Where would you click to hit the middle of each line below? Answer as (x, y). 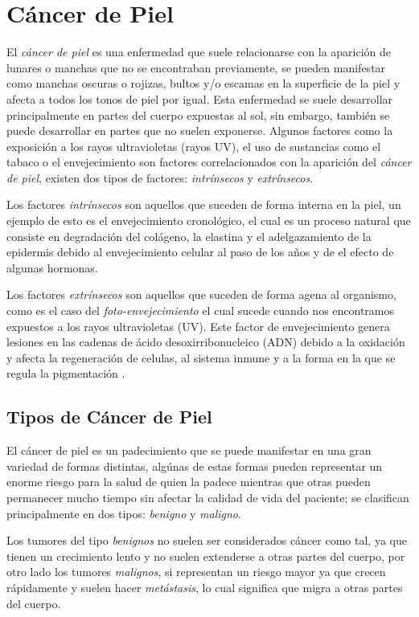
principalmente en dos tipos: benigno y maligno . (124, 513)
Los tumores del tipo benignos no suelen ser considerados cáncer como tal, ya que (207, 540)
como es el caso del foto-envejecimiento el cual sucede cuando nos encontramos (201, 311)
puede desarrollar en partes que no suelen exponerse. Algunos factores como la (200, 131)
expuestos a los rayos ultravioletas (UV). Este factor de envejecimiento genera (198, 326)
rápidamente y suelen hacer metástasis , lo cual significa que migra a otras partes (205, 587)
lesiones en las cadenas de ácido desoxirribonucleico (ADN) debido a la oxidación (206, 342)
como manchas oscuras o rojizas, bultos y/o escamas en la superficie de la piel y (203, 83)
